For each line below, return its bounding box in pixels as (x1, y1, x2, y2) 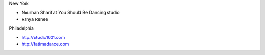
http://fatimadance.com (21, 41, 69, 47)
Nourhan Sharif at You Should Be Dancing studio (21, 10, 120, 16)
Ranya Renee (21, 16, 49, 22)
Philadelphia (9, 25, 34, 31)
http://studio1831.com (21, 34, 65, 40)
